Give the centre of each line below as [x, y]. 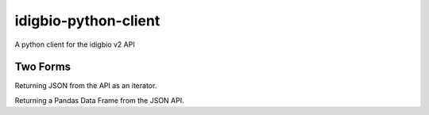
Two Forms [43, 67]
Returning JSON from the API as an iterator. [86, 86]
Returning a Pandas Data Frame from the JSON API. [99, 100]
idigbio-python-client [87, 21]
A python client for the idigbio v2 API [75, 44]
